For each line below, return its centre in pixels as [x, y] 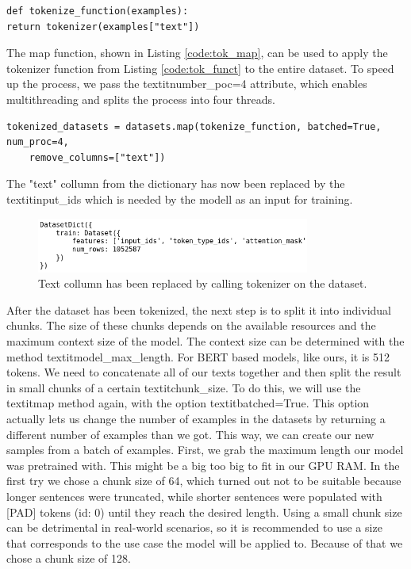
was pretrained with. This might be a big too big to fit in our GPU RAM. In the [203, 465]
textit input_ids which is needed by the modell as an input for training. [180, 199]
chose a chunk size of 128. [69, 558]
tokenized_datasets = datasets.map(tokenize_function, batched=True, [194, 126]
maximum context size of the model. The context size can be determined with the [205, 341]
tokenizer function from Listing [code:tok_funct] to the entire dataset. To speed [200, 68]
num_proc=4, [38, 142]
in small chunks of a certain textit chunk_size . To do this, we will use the [184, 387]
